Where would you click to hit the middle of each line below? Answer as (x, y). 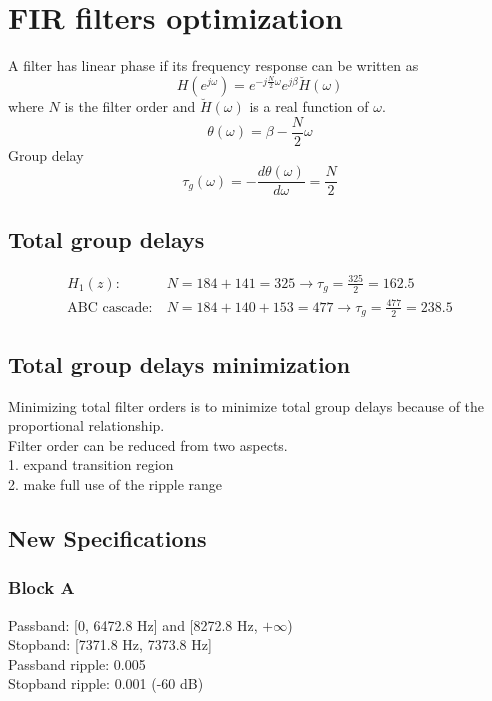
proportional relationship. (86, 425)
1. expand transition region (91, 464)
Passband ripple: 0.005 (77, 663)
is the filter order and (130, 105)
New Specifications (107, 538)
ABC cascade (108, 307)
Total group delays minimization (179, 363)
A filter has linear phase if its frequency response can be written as (213, 65)
